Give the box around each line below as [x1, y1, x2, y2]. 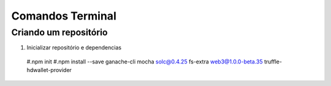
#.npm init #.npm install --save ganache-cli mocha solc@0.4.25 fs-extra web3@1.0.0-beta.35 [26, 58, 263, 65]
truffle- [264, 58, 282, 65]
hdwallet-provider [26, 66, 72, 74]
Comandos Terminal [11, 9, 116, 23]
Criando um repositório [11, 27, 108, 38]
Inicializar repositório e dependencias [26, 44, 122, 51]
